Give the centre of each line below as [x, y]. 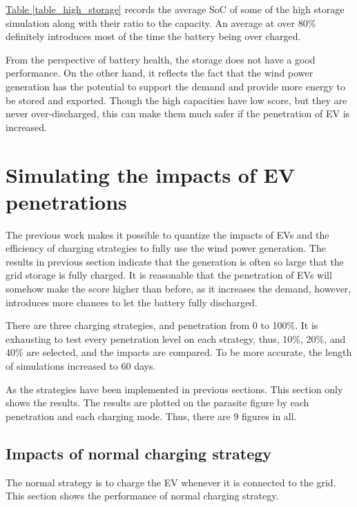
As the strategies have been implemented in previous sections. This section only [174, 389]
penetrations [66, 201]
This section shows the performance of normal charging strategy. [142, 496]
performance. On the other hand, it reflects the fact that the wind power [160, 73]
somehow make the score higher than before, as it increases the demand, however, [178, 289]
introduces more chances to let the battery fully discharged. [132, 302]
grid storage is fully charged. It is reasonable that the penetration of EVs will [169, 275]
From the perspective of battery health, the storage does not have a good [161, 59]
